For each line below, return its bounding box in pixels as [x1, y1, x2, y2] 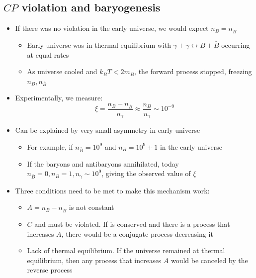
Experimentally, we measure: [15, 93, 103, 103]
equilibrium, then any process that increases [27, 255, 162, 265]
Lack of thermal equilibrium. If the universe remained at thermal [27, 245, 225, 256]
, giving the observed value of [101, 168, 191, 179]
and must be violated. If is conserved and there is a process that [34, 219, 230, 229]
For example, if [27, 141, 73, 152]
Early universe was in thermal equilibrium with [27, 39, 171, 50]
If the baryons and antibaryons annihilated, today [27, 158, 179, 169]
